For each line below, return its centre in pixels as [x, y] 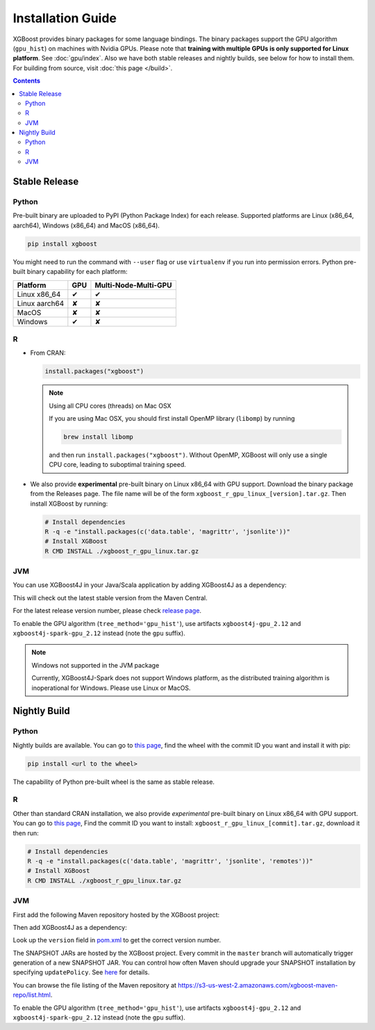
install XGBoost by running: [69, 504]
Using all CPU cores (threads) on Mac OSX [110, 405]
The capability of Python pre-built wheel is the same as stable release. [114, 782]
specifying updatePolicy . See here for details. [81, 972]
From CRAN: [48, 353]
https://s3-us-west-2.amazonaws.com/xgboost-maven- [258, 985]
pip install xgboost [62, 244]
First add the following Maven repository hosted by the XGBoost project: [116, 915]
